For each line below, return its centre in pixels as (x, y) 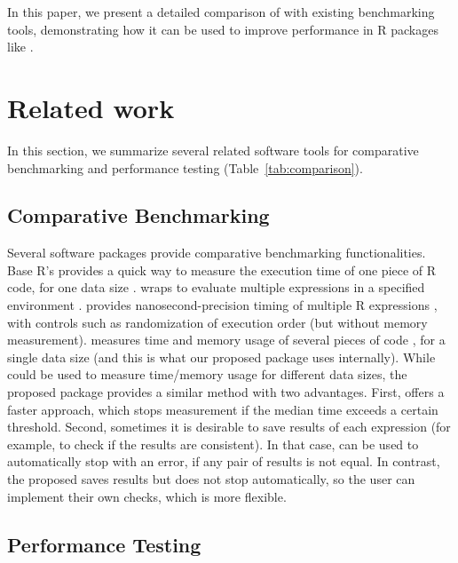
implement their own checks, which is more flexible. (147, 496)
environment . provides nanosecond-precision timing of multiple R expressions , (222, 305)
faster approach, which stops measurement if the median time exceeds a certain (223, 409)
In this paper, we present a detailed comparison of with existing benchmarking (221, 12)
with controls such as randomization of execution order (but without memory (217, 322)
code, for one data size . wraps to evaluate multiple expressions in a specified (216, 287)
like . (20, 47)
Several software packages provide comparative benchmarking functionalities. (217, 253)
